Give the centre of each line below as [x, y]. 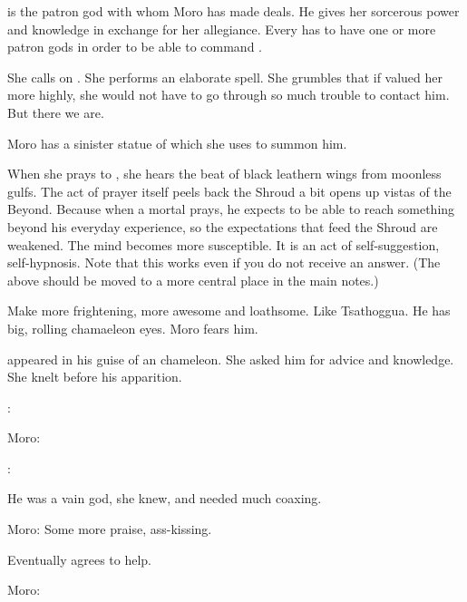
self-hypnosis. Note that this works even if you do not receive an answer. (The [224, 262]
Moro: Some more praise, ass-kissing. [110, 529]
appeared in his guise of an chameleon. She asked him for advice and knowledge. [231, 359]
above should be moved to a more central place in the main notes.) [193, 280]
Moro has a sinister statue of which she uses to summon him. [177, 143]
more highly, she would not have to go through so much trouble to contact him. [229, 95]
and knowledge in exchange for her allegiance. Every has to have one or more [222, 29]
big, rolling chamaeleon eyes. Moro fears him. [133, 328]
